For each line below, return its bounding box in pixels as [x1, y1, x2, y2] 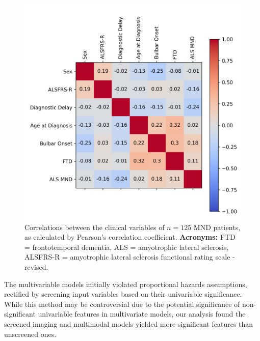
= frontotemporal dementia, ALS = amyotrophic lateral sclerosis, [24, 241, 229, 252]
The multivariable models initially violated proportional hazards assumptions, [4, 278, 247, 289]
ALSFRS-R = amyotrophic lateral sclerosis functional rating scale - [24, 251, 235, 262]
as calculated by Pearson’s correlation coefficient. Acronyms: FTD [24, 232, 236, 242]
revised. [24, 261, 48, 272]
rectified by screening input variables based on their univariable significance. [4, 289, 242, 299]
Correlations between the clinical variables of [24, 221, 165, 232]
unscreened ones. [4, 328, 57, 339]
